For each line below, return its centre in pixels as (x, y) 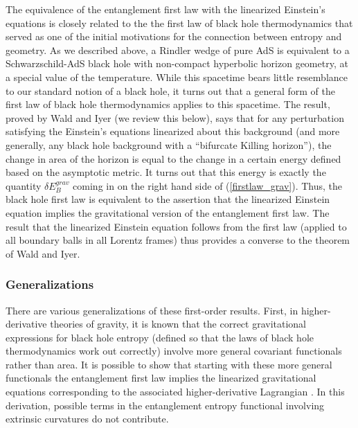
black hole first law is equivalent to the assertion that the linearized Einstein (168, 199)
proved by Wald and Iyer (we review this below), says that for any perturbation (175, 117)
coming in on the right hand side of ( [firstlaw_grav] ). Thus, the (207, 185)
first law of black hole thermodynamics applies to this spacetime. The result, (168, 104)
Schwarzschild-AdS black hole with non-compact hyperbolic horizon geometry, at (177, 63)
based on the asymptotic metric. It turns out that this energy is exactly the (166, 172)
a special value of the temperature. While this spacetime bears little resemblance (177, 77)
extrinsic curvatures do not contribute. (87, 419)
